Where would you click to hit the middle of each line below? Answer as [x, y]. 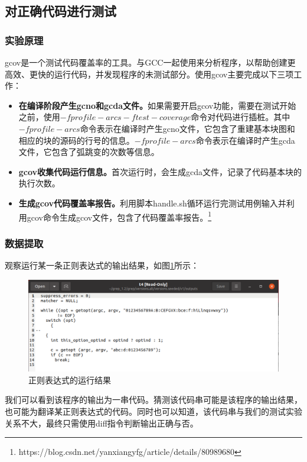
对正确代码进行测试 [61, 11]
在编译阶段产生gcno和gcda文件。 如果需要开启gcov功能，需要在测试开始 [157, 105]
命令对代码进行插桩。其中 [241, 117]
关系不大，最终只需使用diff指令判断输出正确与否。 [102, 423]
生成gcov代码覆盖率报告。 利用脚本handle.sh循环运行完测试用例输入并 [152, 203]
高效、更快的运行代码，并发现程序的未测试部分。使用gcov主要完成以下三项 [149, 74]
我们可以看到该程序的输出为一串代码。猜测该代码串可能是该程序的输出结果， [153, 400]
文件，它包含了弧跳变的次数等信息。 [89, 152]
